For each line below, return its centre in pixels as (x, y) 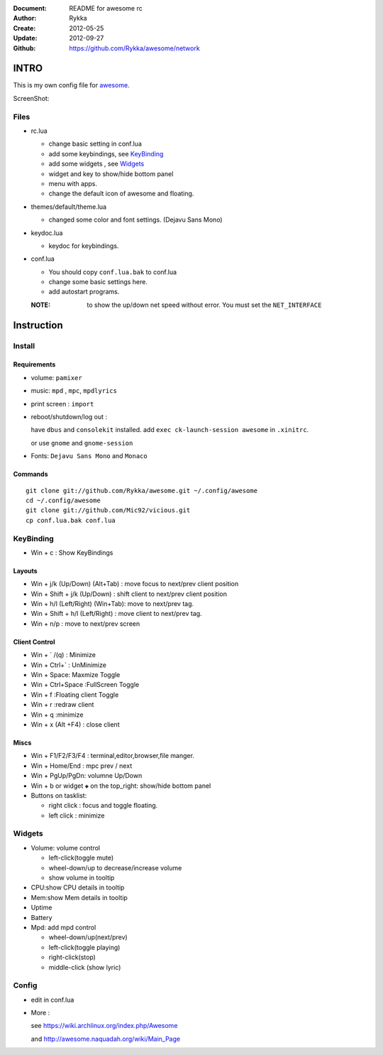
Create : (24, 28)
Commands (31, 474)
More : (40, 1013)
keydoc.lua (47, 233)
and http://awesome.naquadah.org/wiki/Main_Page (106, 1039)
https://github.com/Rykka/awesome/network (134, 48)
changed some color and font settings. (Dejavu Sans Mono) (135, 220)
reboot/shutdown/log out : (69, 417)
